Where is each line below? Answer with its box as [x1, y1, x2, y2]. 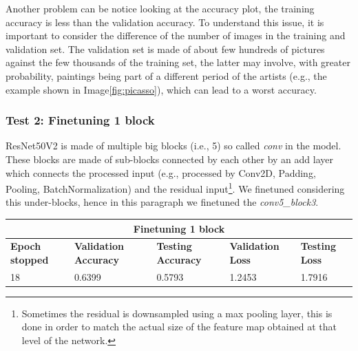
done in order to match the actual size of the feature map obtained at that [21, 319, 337, 334]
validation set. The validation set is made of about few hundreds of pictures [6, 41, 325, 56]
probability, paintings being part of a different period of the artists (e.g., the [6, 68, 327, 83]
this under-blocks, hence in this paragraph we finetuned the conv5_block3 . [6, 195, 319, 209]
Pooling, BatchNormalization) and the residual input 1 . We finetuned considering [6, 180, 345, 195]
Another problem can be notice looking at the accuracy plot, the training [6, 1, 315, 15]
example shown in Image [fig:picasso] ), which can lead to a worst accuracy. [6, 82, 317, 96]
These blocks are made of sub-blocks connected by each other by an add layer [6, 151, 333, 166]
